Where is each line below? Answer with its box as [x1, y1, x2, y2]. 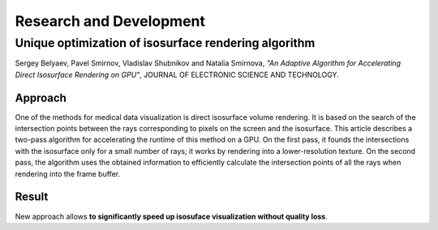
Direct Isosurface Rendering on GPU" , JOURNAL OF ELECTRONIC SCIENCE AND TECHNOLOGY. [15, 70, 340, 79]
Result [15, 190, 49, 204]
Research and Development [15, 12, 206, 30]
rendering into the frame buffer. [15, 168, 121, 178]
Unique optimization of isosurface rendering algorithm [15, 36, 316, 50]
